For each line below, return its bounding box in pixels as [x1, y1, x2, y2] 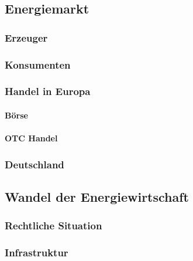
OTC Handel [5, 132, 58, 144]
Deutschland [5, 157, 64, 171]
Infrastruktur [5, 245, 68, 260]
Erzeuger [5, 30, 48, 45]
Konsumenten [5, 57, 71, 72]
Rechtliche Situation [5, 218, 102, 233]
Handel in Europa [5, 84, 91, 99]
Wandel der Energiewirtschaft [5, 187, 189, 205]
